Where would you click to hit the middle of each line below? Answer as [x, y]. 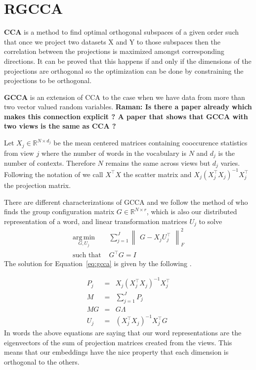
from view [19, 153]
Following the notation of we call [54, 174]
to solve [211, 221]
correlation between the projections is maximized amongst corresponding [114, 51]
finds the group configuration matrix [59, 211]
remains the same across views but [158, 162]
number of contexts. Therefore [50, 162]
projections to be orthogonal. [48, 80]
